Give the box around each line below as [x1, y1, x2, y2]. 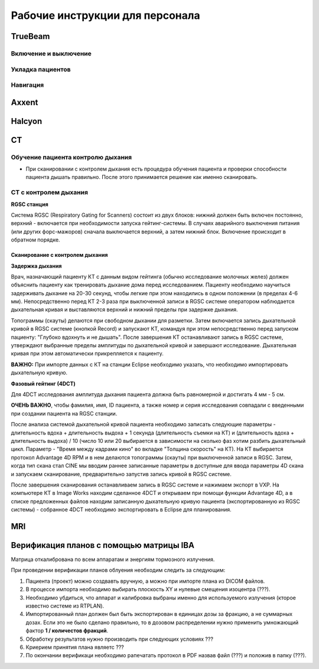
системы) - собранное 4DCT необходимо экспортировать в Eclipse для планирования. [11, 506, 232, 513]
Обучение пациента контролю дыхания [11, 153, 132, 161]
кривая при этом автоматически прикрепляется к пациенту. [11, 350, 164, 357]
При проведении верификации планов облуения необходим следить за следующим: [11, 567, 226, 574]
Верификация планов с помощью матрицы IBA [11, 540, 195, 550]
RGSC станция [11, 201, 48, 208]
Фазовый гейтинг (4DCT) [11, 380, 76, 387]
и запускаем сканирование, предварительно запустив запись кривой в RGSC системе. [11, 470, 232, 478]
